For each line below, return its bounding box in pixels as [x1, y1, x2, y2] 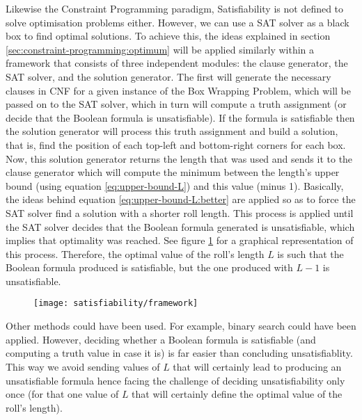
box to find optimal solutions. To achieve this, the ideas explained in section [6, 29, 331, 43]
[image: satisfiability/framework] [33, 298, 198, 309]
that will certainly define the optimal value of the [132, 387, 343, 401]
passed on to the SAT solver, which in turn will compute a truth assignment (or [6, 97, 347, 111]
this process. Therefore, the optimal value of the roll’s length [6, 246, 265, 261]
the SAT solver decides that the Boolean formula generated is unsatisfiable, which [6, 219, 355, 234]
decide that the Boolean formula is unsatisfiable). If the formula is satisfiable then [6, 110, 355, 124]
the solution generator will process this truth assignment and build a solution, [6, 124, 338, 138]
